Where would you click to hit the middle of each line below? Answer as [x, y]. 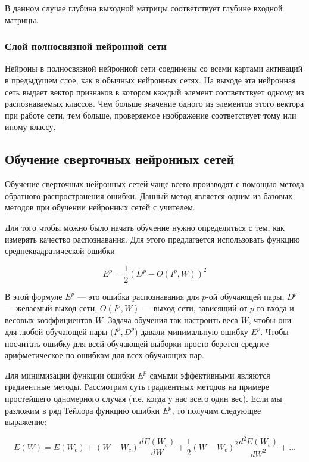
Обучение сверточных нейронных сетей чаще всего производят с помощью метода [154, 184]
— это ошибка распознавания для [138, 296]
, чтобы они [270, 320]
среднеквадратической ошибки [60, 251]
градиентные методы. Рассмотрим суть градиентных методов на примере [137, 387]
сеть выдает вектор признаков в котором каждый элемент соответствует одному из [154, 92]
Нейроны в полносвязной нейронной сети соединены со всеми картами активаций [154, 68]
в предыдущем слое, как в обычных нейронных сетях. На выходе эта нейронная [150, 80]
